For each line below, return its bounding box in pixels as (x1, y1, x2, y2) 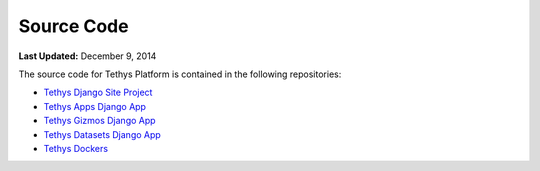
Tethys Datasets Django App (43, 128, 162, 140)
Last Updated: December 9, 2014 (18, 50, 157, 62)
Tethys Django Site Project (43, 86, 153, 99)
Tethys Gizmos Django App (43, 115, 156, 127)
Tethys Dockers (43, 142, 109, 154)
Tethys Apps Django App (43, 100, 147, 112)
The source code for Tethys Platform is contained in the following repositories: (18, 68, 342, 80)
